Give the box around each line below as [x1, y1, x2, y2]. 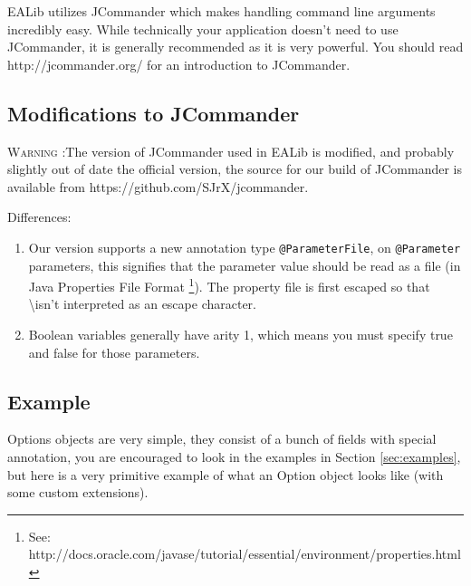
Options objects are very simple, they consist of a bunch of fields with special [7, 429, 437, 448]
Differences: [7, 207, 72, 226]
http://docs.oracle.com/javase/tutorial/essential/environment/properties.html [28, 544, 461, 563]
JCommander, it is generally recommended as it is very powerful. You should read [7, 37, 464, 56]
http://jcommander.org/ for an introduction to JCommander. [7, 54, 351, 73]
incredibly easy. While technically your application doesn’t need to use [7, 19, 399, 38]
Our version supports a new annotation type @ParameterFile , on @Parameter [28, 237, 461, 256]
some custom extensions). [7, 483, 149, 502]
